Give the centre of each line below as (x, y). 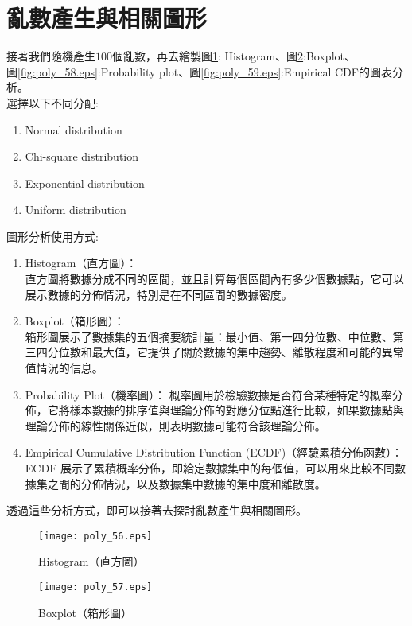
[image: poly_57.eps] (95, 587)
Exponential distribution (85, 183)
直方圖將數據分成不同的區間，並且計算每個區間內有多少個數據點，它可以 (214, 279)
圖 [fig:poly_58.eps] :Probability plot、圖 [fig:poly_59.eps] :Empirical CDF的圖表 (199, 71)
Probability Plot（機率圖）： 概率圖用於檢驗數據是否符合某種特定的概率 (208, 394)
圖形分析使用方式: (52, 236)
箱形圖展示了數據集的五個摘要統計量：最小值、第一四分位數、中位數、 (209, 336)
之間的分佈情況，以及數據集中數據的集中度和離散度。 (187, 483)
